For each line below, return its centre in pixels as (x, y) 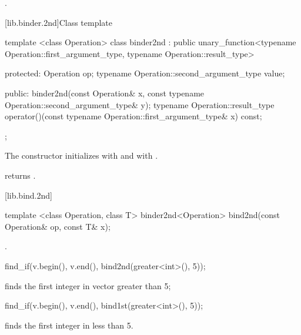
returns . (20, 175)
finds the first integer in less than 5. (69, 325)
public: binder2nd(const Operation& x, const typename (105, 93)
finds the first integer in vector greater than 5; (88, 285)
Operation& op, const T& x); (58, 226)
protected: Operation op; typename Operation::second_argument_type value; (145, 73)
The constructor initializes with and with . (81, 155)
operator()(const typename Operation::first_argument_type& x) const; (133, 116)
